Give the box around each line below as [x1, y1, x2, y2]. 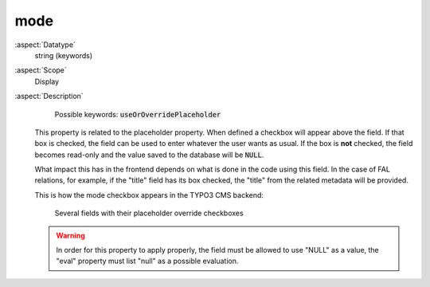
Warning [56, 230, 85, 240]
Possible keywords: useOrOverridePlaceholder [54, 109, 221, 119]
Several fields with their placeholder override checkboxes [54, 208, 244, 218]
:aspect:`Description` [14, 92, 84, 101]
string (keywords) [34, 50, 93, 60]
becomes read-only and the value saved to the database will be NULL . [34, 150, 264, 159]
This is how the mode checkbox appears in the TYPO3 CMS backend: [34, 190, 264, 199]
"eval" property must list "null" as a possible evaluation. [56, 256, 239, 266]
